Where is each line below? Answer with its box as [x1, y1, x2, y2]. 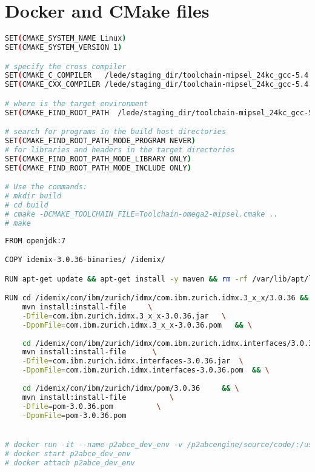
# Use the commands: [5, 183, 88, 192]
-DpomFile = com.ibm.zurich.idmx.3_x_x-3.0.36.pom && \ [22, 320, 253, 329]
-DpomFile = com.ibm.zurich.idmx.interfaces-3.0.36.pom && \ [22, 366, 270, 375]
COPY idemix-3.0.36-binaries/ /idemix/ [5, 255, 165, 265]
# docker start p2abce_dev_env [5, 449, 131, 458]
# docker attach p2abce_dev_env [5, 458, 135, 467]
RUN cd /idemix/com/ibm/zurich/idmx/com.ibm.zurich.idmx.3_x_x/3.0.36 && [5, 294, 309, 303]
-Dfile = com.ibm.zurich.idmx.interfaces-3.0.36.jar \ [22, 357, 244, 366]
